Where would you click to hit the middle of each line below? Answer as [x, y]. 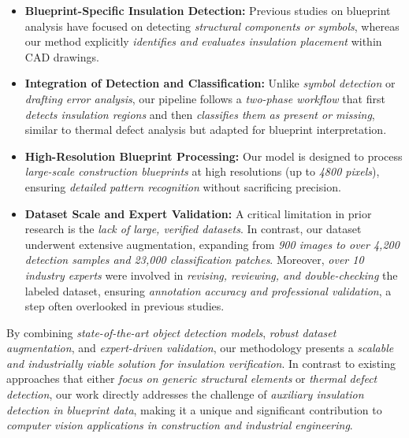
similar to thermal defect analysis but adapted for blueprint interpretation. [206, 130]
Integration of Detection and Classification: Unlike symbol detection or [210, 83]
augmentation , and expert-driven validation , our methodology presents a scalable [200, 348]
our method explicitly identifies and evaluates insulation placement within [203, 41]
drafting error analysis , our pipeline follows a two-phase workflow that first [205, 98]
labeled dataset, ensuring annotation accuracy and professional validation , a [208, 290]
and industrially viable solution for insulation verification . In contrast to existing [201, 363]
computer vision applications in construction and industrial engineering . [180, 425]
